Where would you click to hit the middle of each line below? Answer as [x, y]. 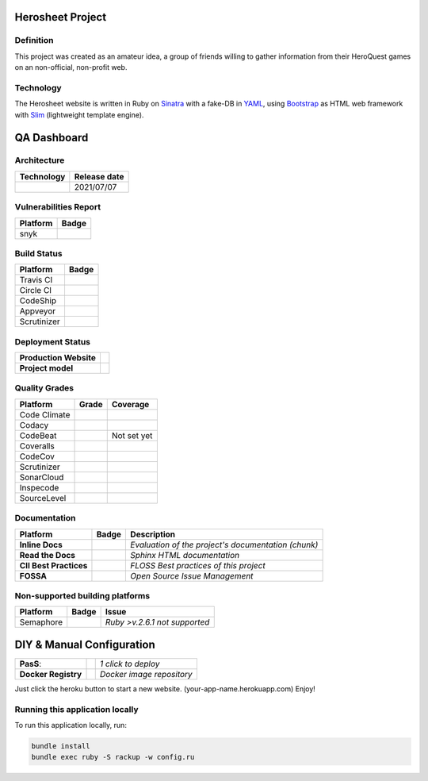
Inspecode [39, 487]
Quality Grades [44, 388]
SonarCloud [42, 477]
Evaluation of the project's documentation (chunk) [224, 544]
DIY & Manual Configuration [85, 644]
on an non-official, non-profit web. [71, 67]
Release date [99, 176]
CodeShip [38, 301]
